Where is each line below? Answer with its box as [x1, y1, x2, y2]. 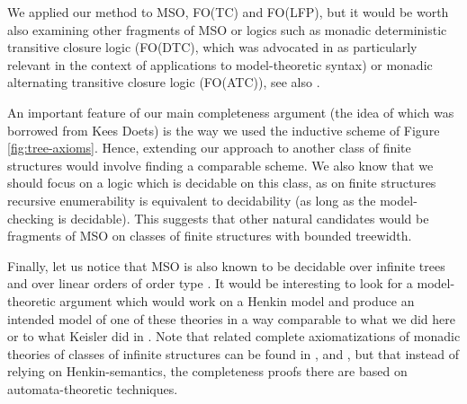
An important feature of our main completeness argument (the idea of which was [7, 102, 454, 121]
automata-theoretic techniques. [7, 379, 178, 398]
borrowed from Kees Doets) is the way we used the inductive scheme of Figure [7, 120, 440, 139]
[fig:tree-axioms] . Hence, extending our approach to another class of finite [7, 138, 411, 157]
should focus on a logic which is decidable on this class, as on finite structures [7, 173, 436, 192]
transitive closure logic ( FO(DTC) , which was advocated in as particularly [7, 38, 418, 57]
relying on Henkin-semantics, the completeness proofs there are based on [7, 362, 408, 381]
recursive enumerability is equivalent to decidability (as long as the [7, 190, 376, 209]
